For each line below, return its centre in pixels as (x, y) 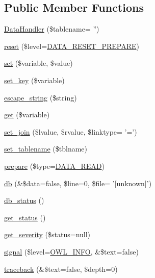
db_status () (24, 200)
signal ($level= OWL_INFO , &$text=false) (71, 251)
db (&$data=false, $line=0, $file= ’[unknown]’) (78, 183)
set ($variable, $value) (38, 63)
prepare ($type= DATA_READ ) (54, 166)
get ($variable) (27, 115)
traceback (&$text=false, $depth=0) (61, 269)
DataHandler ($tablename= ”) (52, 29)
